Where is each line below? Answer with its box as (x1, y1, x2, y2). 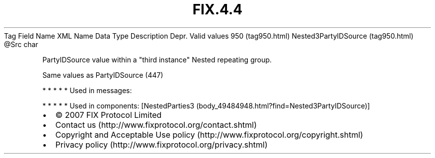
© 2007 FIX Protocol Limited (55, 109, 162, 120)
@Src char (4, 40, 38, 49)
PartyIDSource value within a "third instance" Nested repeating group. (42, 55, 272, 64)
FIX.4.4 (192, 1, 243, 18)
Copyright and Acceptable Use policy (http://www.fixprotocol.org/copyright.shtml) (55, 129, 363, 140)
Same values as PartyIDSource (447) (42, 70, 163, 79)
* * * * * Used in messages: (42, 86, 132, 95)
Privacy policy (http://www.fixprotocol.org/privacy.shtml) (55, 139, 268, 150)
